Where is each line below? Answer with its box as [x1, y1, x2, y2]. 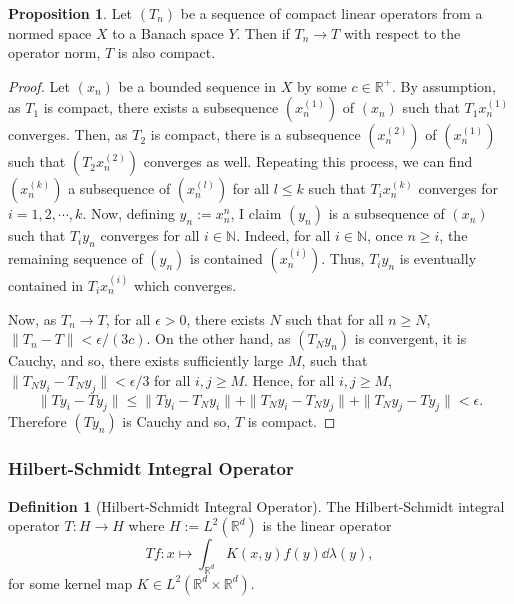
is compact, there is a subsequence [150, 124, 361, 145]
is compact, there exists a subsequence [43, 97, 279, 118]
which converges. [134, 274, 237, 295]
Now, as [8, 308, 57, 329]
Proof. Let [8, 75, 70, 96]
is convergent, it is [354, 328, 467, 349]
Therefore [8, 411, 67, 432]
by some [296, 75, 347, 96]
